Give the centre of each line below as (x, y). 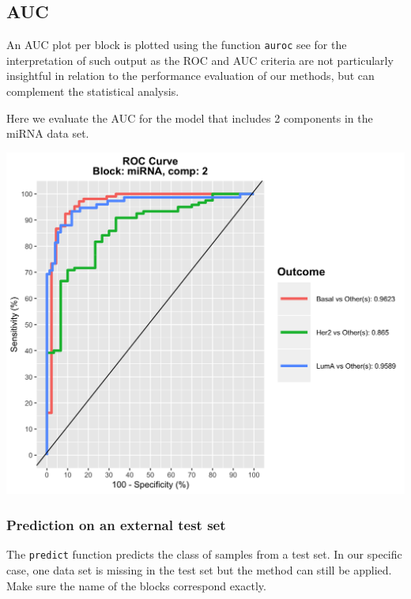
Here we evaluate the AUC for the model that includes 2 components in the (190, 118)
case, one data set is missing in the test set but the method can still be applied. (199, 569)
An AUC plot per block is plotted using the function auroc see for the (177, 45)
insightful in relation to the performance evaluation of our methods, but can (190, 76)
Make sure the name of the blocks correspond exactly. (136, 585)
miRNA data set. (48, 133)
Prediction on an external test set (116, 524)
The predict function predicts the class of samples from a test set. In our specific (204, 554)
